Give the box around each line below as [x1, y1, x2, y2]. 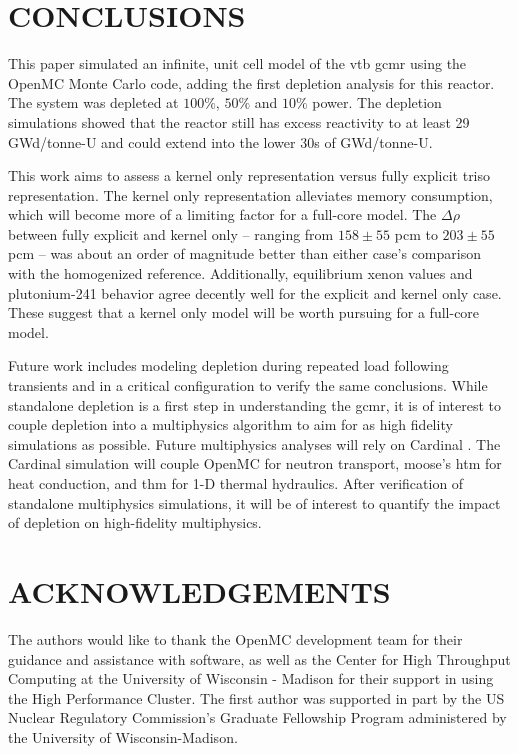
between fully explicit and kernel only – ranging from [8, 223, 334, 244]
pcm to [394, 223, 438, 244]
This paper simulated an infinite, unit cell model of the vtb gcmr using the [8, 53, 467, 74]
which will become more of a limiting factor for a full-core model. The [8, 204, 437, 225]
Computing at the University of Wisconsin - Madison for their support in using [8, 668, 494, 689]
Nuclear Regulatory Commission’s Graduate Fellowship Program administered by [8, 707, 507, 728]
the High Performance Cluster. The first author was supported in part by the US [8, 687, 505, 708]
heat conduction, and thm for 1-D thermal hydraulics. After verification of [8, 473, 464, 493]
